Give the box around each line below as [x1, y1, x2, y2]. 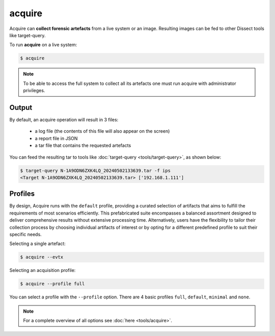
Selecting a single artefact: [9, 240, 66, 247]
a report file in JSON [35, 135, 78, 141]
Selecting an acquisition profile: [9, 267, 76, 273]
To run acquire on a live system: [9, 42, 77, 48]
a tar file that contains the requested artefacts [35, 142, 131, 148]
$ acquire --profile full [20, 281, 85, 287]
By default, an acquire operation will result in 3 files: [9, 116, 119, 123]
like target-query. [9, 32, 46, 38]
